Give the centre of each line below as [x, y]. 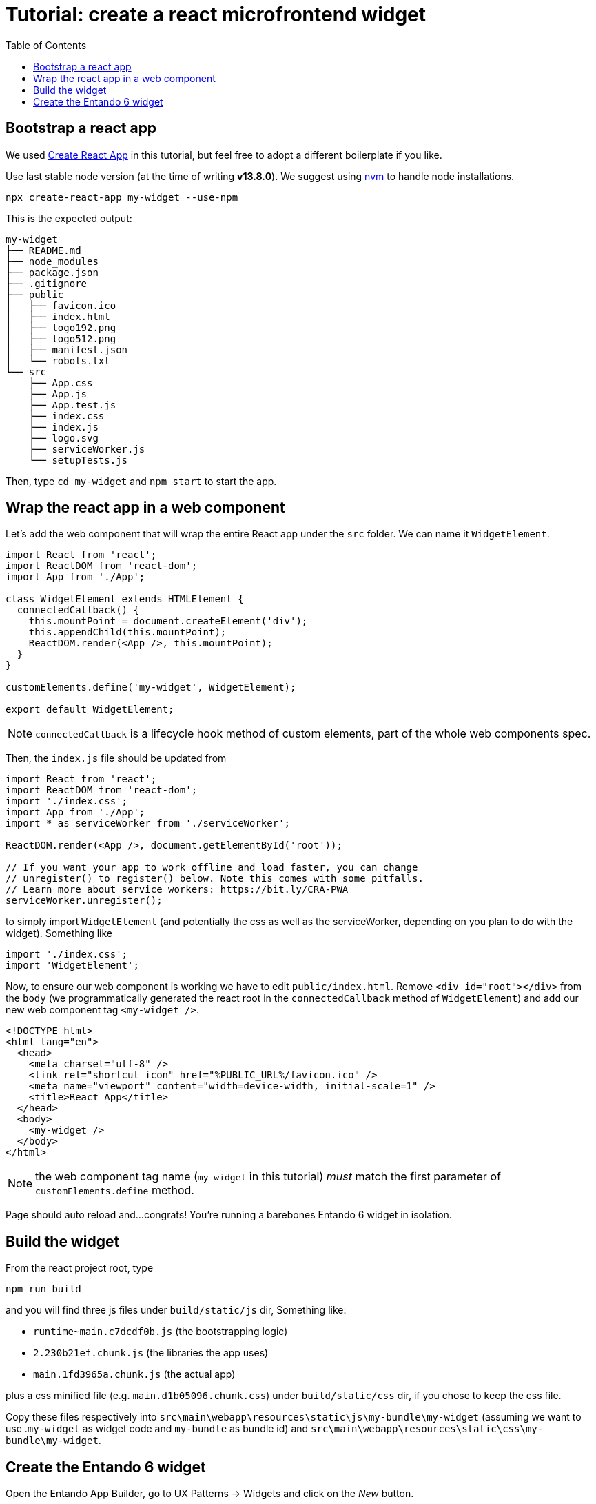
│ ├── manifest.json [67, 349]
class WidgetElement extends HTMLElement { [125, 599]
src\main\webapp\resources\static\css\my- [427, 1429]
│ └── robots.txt [58, 360]
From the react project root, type [80, 1268]
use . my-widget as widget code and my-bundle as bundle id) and [157, 1429]
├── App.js [58, 394]
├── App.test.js [72, 405]
